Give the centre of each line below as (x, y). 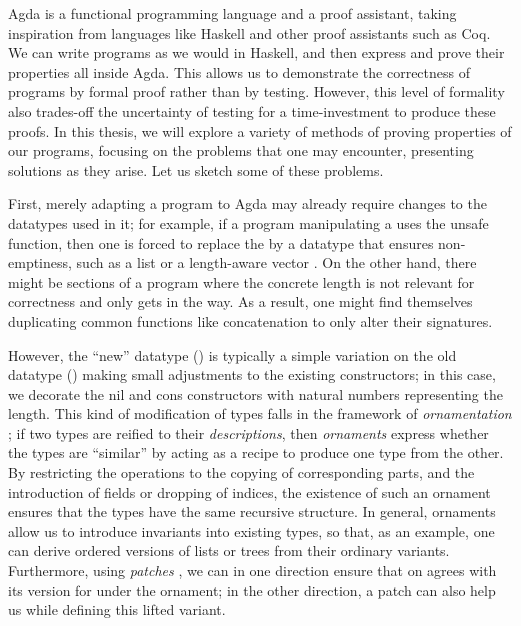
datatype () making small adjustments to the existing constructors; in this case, (252, 374)
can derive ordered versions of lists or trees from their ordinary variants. (229, 550)
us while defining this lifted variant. (117, 609)
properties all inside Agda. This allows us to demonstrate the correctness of (239, 71)
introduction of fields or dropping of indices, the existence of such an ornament (249, 491)
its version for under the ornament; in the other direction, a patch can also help (252, 589)
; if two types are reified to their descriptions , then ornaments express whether (248, 432)
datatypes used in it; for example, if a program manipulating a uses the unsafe (248, 222)
